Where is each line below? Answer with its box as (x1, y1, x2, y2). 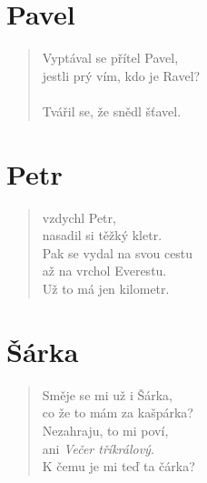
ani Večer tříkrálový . (42, 438, 154, 458)
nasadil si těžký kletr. (42, 226, 163, 245)
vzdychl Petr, (42, 207, 116, 226)
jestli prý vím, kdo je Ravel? (42, 65, 201, 85)
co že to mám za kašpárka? (42, 403, 193, 422)
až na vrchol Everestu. (42, 261, 167, 280)
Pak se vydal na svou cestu (42, 243, 193, 262)
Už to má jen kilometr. (42, 279, 170, 297)
